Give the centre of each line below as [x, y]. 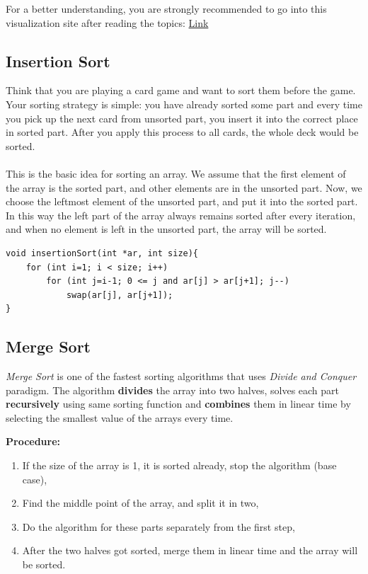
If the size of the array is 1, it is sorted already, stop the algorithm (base [179, 465]
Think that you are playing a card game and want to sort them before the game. [181, 90]
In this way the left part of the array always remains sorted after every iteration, [181, 215]
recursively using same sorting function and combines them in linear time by [178, 404]
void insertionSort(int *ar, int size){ [102, 253]
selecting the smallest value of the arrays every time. [120, 417]
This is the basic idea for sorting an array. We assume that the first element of [176, 173]
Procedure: [33, 441]
